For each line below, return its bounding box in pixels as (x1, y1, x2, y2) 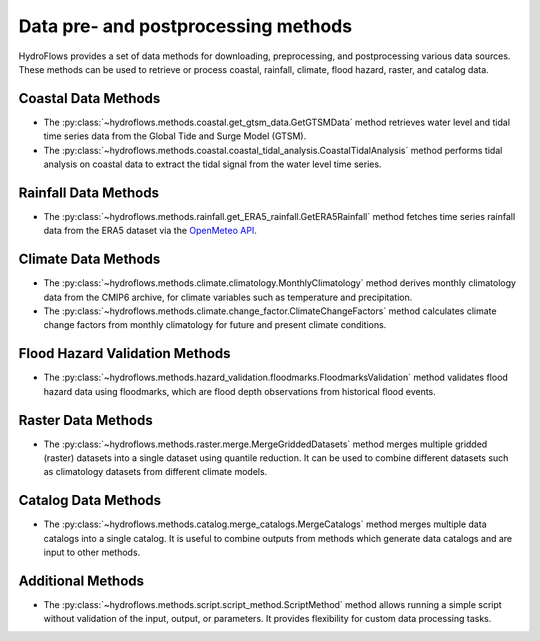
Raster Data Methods (18, 411, 154, 429)
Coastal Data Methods (18, 90, 161, 107)
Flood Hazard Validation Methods (18, 345, 231, 362)
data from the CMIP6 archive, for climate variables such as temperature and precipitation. (43, 291, 413, 303)
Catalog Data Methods (18, 492, 162, 509)
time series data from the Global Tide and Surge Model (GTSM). (43, 130, 307, 142)
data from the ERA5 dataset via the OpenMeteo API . (43, 225, 257, 237)
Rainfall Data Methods (18, 184, 160, 201)
